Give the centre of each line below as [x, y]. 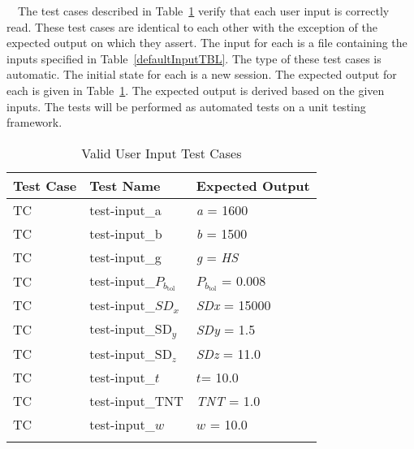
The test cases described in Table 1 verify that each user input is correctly [203, 11]
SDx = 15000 [233, 305]
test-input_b [126, 233]
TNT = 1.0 [228, 401]
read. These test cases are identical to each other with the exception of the [192, 26]
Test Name [125, 185]
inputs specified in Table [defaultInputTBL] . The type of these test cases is [194, 58]
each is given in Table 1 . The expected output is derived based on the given [196, 90]
